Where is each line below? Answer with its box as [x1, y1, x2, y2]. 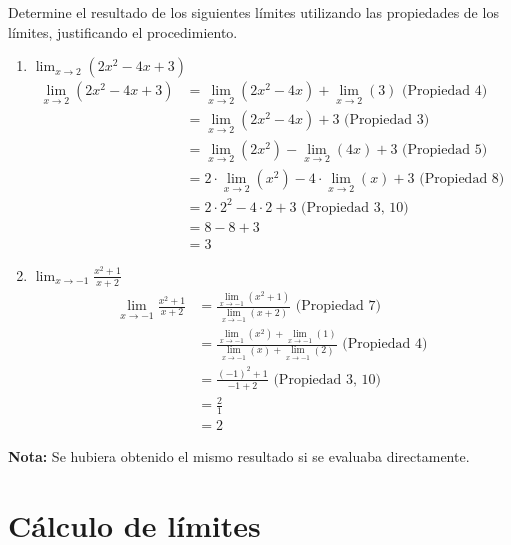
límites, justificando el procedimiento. [8, 21, 238, 42]
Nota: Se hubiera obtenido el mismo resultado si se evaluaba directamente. [8, 446, 470, 467]
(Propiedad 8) [419, 171, 505, 186]
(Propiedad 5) [402, 142, 488, 157]
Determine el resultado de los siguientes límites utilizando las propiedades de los [8, 2, 499, 22]
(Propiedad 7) [295, 299, 381, 314]
